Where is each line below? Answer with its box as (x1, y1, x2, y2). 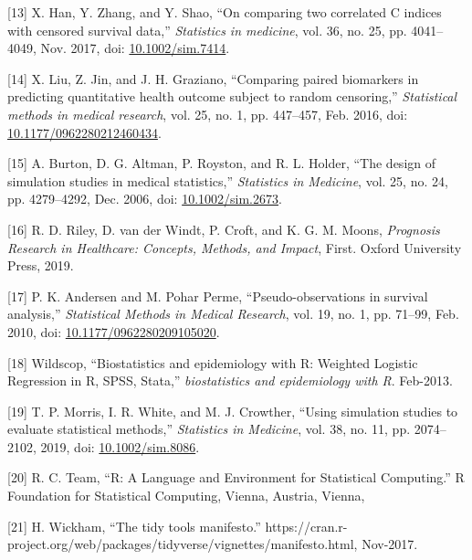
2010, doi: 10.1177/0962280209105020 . (7, 322, 220, 341)
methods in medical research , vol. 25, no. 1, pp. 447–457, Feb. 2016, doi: (7, 104, 408, 123)
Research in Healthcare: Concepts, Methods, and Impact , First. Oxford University (7, 238, 462, 257)
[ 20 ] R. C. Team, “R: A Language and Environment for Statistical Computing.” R (7, 468, 465, 487)
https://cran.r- (265, 516, 348, 535)
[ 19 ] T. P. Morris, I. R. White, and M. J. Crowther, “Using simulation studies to (7, 401, 458, 420)
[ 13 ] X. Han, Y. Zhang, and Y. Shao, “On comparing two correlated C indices (7, 3, 442, 21)
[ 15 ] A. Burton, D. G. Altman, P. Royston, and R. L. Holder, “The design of (7, 153, 435, 173)
